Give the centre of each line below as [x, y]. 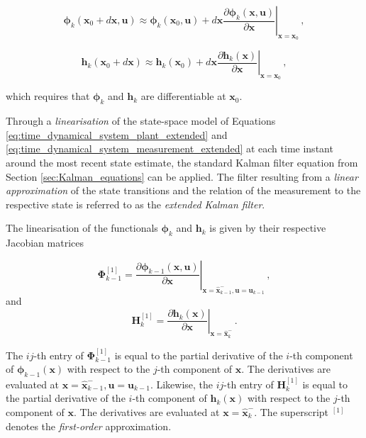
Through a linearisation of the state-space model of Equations [141, 121]
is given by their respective [268, 228]
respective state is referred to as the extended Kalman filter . [135, 204]
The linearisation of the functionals [82, 228]
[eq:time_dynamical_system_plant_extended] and [117, 134]
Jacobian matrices [45, 243]
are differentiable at [183, 96]
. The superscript [292, 411]
